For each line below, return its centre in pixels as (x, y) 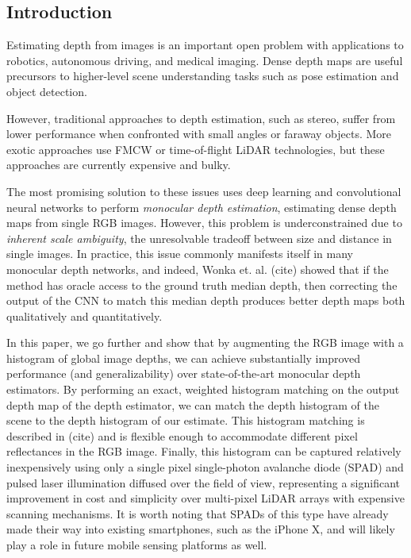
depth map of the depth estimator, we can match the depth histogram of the (193, 404)
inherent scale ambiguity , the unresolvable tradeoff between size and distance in (199, 238)
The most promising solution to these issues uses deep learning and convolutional (204, 191)
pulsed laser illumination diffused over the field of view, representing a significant (204, 482)
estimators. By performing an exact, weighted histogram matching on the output (203, 389)
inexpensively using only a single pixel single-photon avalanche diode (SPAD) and (205, 467)
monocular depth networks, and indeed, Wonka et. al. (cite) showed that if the (198, 269)
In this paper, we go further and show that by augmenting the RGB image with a (205, 342)
